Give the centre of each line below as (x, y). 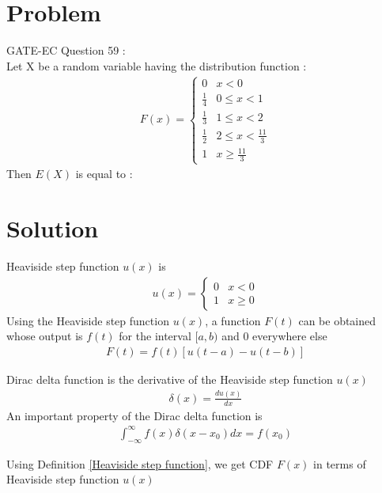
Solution (53, 228)
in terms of (340, 463)
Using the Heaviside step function (88, 320)
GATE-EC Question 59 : (66, 50)
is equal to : (104, 174)
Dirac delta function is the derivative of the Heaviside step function (170, 379)
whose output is (45, 336)
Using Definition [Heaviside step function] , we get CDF (140, 463)
